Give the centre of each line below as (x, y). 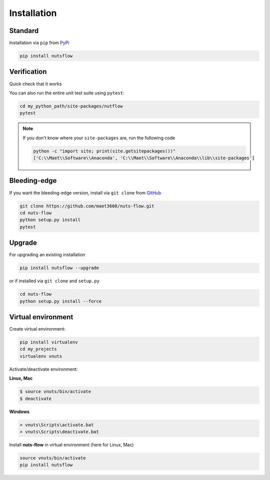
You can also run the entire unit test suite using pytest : (67, 93)
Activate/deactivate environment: (43, 369)
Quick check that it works (35, 84)
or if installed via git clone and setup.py (54, 281)
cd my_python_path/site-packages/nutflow (71, 106)
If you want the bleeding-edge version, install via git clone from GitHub (85, 193)
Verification (28, 72)
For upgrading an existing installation (47, 255)
